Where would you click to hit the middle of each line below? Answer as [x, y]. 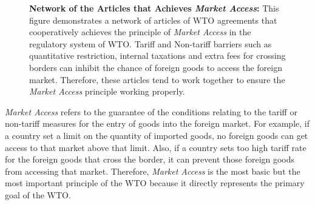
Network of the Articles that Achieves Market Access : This [154, 8]
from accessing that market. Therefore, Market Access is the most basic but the [153, 171]
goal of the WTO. [38, 194]
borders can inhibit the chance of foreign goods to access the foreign [156, 67]
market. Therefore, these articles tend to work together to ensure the [157, 79]
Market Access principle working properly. [107, 91]
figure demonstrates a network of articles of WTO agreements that [153, 20]
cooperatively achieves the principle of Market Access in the [140, 32]
